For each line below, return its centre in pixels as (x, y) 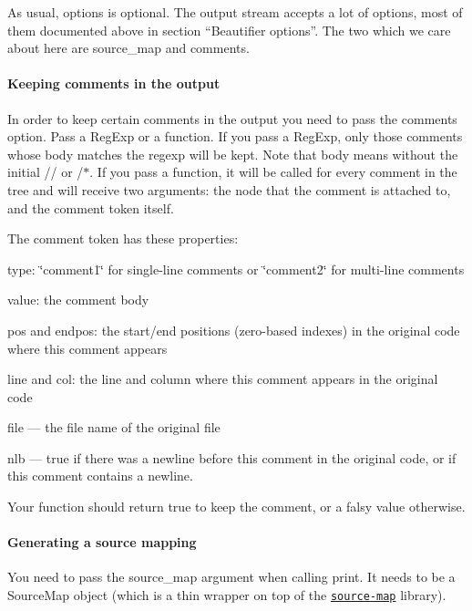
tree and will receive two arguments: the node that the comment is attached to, (229, 189)
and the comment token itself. (91, 207)
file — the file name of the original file (114, 427)
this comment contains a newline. (100, 476)
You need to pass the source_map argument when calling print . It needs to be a (231, 577)
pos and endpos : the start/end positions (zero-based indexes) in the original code (234, 330)
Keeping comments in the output (114, 83)
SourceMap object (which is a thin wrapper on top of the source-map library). (227, 595)
